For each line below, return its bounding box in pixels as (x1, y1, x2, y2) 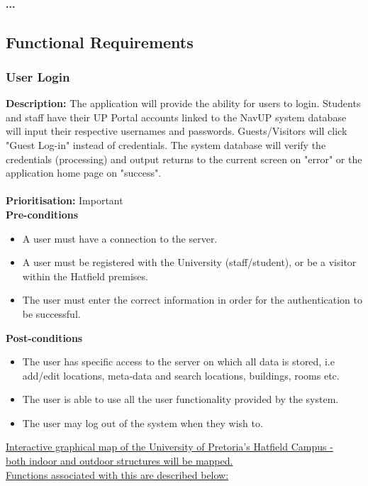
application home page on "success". (6, 165, 162, 180)
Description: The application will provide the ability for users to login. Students (6, 96, 361, 111)
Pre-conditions (6, 206, 79, 221)
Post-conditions (6, 330, 83, 345)
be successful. (22, 306, 81, 321)
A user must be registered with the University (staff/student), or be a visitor (22, 255, 357, 270)
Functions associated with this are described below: (6, 467, 229, 482)
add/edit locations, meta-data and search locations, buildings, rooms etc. (22, 368, 340, 382)
